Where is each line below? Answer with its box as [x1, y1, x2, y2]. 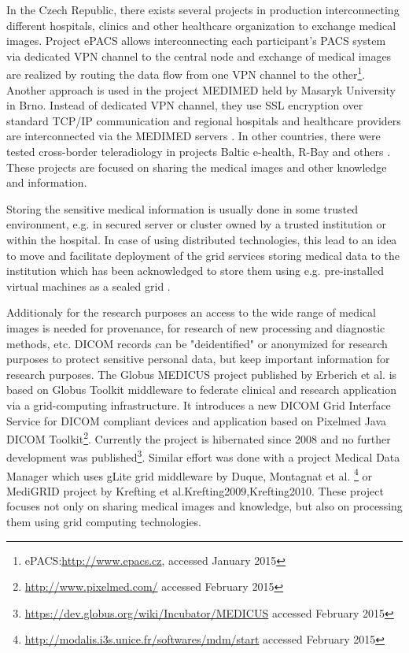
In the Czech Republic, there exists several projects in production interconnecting [6, 2, 400, 17]
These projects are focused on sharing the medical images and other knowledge [6, 158, 387, 175]
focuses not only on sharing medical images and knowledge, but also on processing [6, 498, 403, 514]
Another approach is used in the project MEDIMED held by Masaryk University [6, 81, 396, 98]
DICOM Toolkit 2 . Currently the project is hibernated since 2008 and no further [6, 429, 391, 447]
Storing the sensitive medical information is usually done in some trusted [6, 200, 359, 217]
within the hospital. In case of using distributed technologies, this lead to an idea [6, 231, 397, 247]
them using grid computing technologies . [6, 514, 201, 530]
